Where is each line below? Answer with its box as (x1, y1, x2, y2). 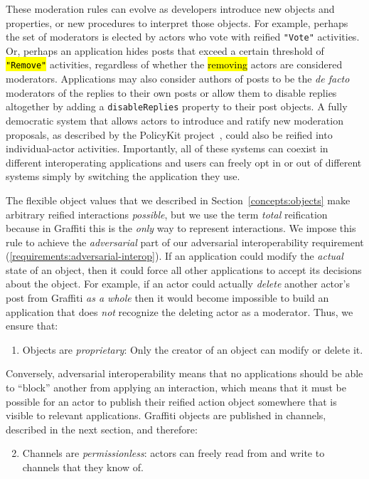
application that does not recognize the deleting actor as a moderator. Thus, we (6, 304, 353, 319)
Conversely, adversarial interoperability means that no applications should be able (6, 366, 363, 381)
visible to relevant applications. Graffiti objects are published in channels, (6, 408, 326, 423)
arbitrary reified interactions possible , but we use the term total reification (6, 206, 328, 221)
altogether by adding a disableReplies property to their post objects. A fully (6, 99, 348, 114)
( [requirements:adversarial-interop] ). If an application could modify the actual (6, 248, 343, 263)
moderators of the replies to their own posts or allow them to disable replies (6, 85, 337, 100)
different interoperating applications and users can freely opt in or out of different (6, 154, 362, 169)
